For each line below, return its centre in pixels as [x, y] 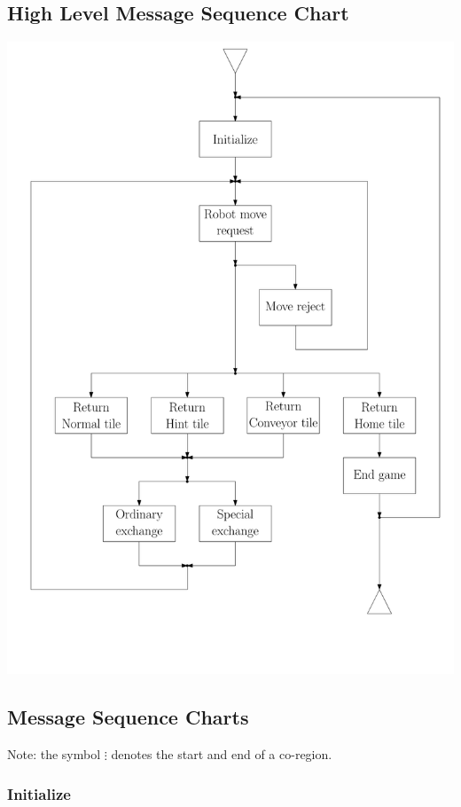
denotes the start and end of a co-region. [222, 754]
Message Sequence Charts [128, 717]
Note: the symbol [54, 754]
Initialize [39, 793]
